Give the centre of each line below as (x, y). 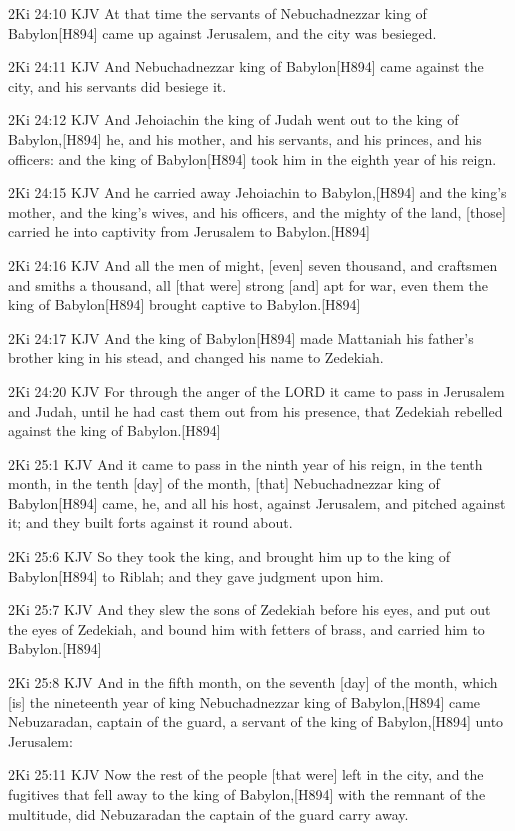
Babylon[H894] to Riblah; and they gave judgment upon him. (196, 575)
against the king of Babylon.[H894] (114, 430)
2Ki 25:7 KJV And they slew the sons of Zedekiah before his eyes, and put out (249, 609)
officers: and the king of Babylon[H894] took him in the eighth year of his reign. (252, 158)
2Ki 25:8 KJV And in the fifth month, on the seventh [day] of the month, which (253, 682)
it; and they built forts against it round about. (150, 522)
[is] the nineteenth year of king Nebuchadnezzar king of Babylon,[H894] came (244, 701)
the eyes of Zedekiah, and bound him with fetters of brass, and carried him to (246, 628)
